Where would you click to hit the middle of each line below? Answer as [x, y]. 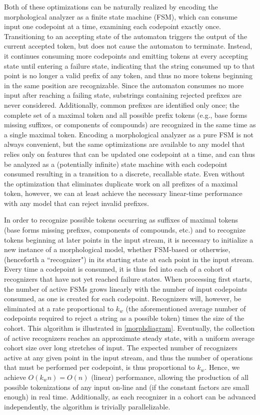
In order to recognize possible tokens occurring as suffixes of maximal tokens [121, 220]
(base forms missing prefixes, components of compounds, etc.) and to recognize [125, 230]
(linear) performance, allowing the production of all [170, 377]
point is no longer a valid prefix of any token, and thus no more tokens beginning [128, 75]
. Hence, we [222, 367]
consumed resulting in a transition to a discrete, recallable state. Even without [124, 174]
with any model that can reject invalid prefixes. [76, 203]
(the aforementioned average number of [186, 308]
